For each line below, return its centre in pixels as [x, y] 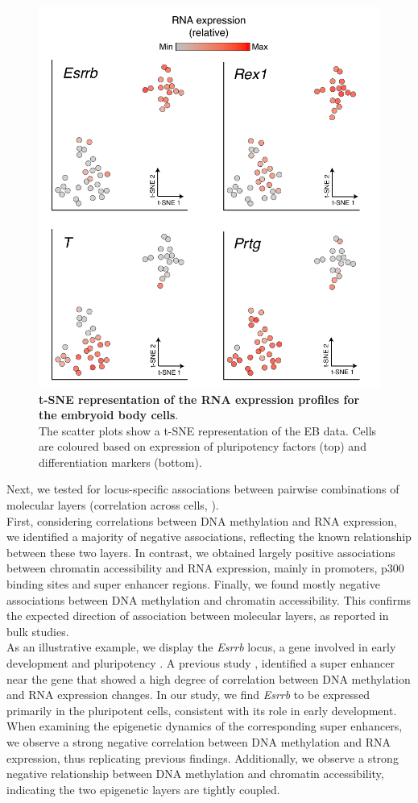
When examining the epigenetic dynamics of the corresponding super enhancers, [205, 726]
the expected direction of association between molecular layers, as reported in [198, 616]
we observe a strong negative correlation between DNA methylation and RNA [199, 741]
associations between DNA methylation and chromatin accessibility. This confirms [209, 599]
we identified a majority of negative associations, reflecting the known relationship [209, 537]
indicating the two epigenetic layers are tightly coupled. [143, 789]
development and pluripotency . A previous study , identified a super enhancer [201, 663]
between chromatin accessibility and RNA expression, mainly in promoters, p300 [205, 568]
